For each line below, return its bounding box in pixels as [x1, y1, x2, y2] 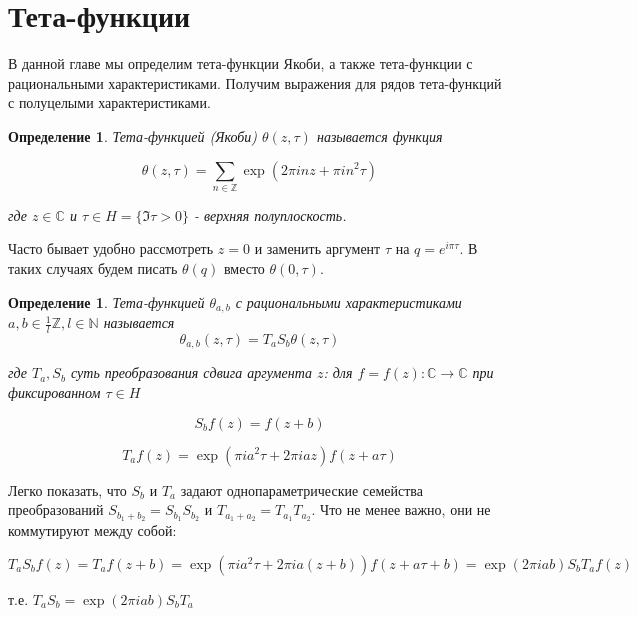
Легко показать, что [8, 479, 127, 500]
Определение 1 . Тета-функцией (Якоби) [8, 125, 258, 146]
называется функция [316, 125, 443, 146]
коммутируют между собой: [8, 519, 177, 540]
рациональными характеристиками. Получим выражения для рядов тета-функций [8, 72, 502, 93]
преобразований [8, 499, 104, 520]
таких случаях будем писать [8, 258, 178, 279]
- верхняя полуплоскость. [194, 204, 347, 225]
